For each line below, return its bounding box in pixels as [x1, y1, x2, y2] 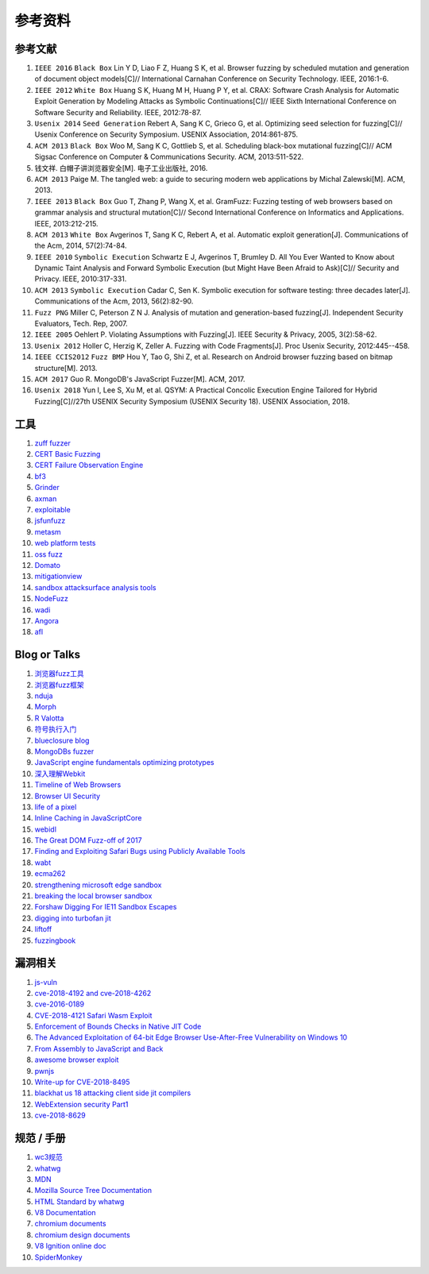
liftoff [34, 925, 52, 934]
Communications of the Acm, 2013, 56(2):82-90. [34, 296, 194, 306]
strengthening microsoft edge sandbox [34, 880, 162, 890]
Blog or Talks [14, 648, 81, 662]
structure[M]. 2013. [34, 363, 98, 373]
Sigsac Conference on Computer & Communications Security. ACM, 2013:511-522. [34, 152, 304, 162]
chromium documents [34, 1219, 106, 1229]
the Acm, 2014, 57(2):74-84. [34, 241, 127, 250]
